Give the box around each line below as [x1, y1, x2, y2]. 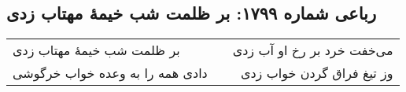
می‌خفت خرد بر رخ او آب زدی [232, 41, 393, 60]
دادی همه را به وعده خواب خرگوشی [13, 64, 208, 83]
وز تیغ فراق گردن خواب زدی [240, 64, 393, 83]
